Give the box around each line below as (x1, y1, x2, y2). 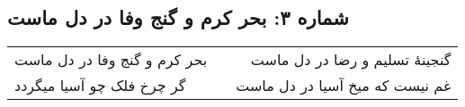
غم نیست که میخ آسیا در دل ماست (236, 75, 452, 96)
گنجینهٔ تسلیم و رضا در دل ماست (250, 49, 452, 70)
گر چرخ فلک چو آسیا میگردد (14, 75, 186, 96)
